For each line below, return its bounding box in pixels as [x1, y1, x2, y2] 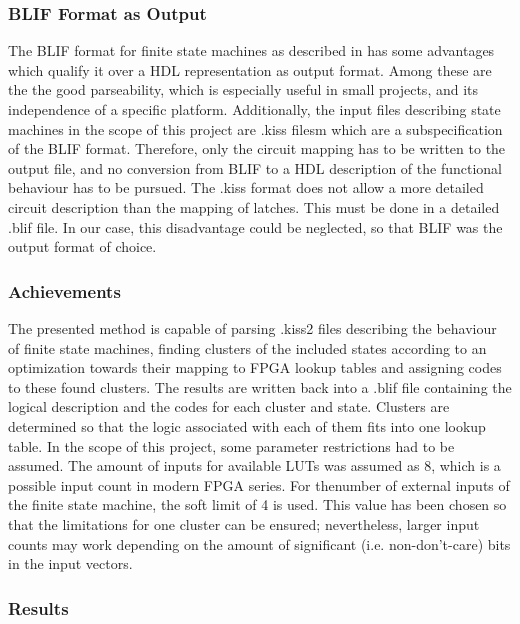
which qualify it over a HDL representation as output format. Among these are [8, 59, 492, 80]
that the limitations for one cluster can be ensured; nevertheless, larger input [8, 513, 480, 534]
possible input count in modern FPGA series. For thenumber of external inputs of [8, 474, 510, 495]
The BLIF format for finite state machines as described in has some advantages [8, 40, 495, 61]
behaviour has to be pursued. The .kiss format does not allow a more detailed [8, 177, 484, 198]
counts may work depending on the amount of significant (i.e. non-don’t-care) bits [8, 533, 511, 554]
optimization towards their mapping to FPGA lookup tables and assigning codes [8, 357, 502, 378]
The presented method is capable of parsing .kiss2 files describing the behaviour [8, 317, 497, 338]
